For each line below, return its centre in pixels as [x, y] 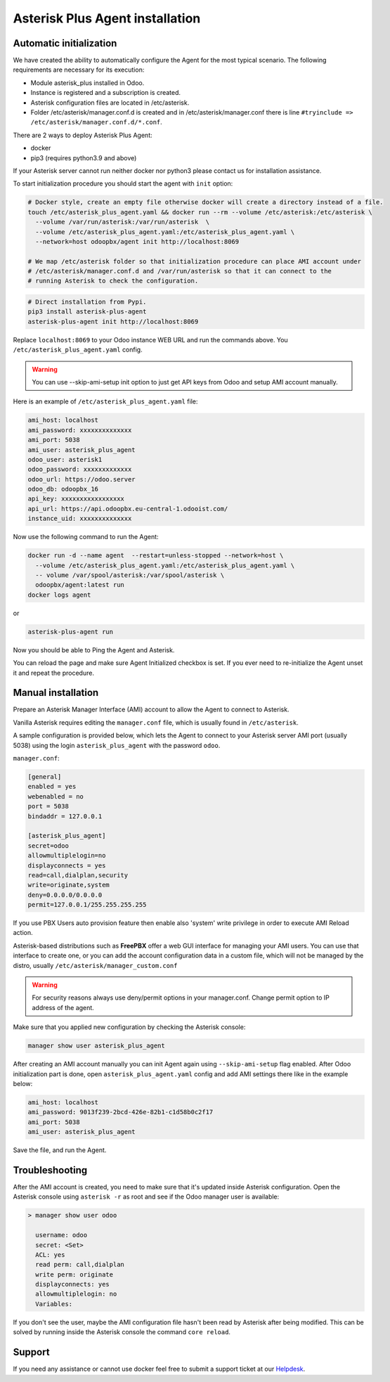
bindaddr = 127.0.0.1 [65, 816]
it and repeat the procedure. [54, 673]
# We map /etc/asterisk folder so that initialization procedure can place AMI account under [195, 261]
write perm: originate [74, 1274]
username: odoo [61, 1235]
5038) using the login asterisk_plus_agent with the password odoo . [117, 745]
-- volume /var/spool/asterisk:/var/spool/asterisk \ [130, 575]
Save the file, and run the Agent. [60, 1150]
